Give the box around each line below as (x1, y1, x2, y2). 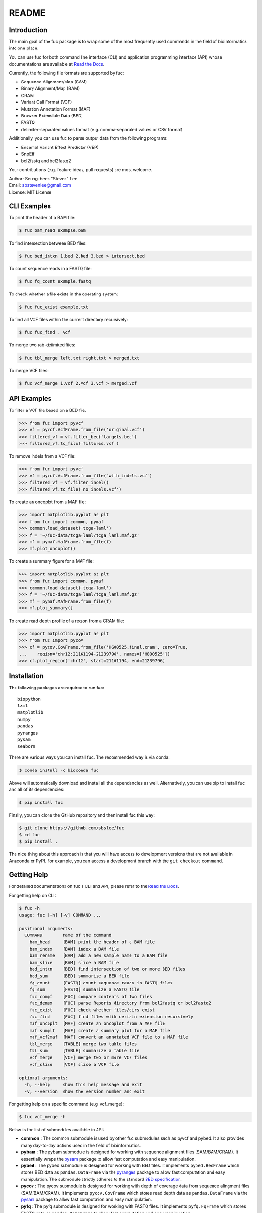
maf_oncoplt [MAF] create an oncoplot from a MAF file (29, 1021, 165, 1026)
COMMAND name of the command (24, 933, 112, 938)
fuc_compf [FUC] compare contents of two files (29, 994, 152, 999)
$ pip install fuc (19, 800, 63, 805)
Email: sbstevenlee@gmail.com (9, 182, 71, 188)
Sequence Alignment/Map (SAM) (21, 79, 87, 85)
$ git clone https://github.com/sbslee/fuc (19, 825, 125, 831)
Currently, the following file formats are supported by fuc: (9, 70, 124, 76)
